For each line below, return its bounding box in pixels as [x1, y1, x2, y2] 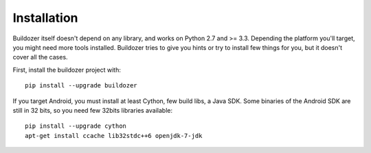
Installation [12, 10, 78, 25]
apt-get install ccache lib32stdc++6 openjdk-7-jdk [25, 132, 203, 139]
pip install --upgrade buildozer [25, 82, 137, 89]
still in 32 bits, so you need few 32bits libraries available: [12, 106, 173, 114]
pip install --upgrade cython [25, 122, 127, 130]
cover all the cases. [12, 53, 68, 61]
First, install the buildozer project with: [12, 66, 122, 74]
